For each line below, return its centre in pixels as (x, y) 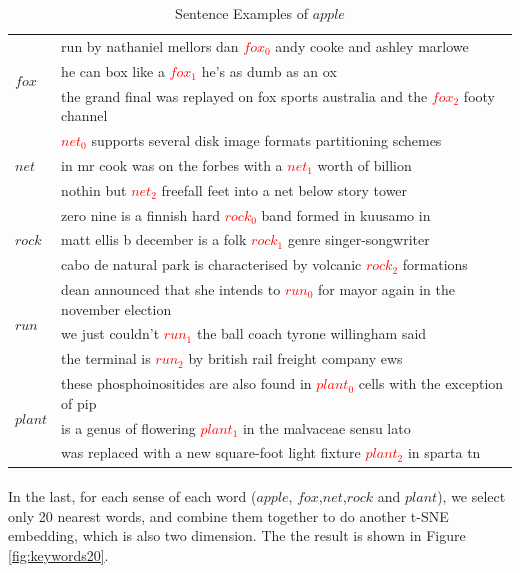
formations (435, 264)
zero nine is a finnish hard (141, 214)
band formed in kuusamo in (346, 214)
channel (84, 115)
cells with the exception (431, 383)
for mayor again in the (386, 289)
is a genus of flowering (128, 427)
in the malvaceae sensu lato (326, 427)
